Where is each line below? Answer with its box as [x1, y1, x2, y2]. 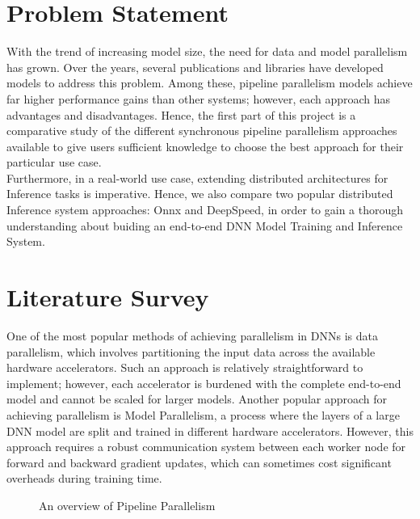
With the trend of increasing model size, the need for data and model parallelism [6, 43, 408, 60]
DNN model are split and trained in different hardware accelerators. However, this [6, 422, 414, 439]
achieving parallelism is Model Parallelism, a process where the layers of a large [6, 406, 400, 423]
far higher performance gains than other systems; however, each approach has [6, 90, 391, 107]
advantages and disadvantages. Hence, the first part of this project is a [6, 106, 356, 123]
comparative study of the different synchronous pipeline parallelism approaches [6, 122, 397, 139]
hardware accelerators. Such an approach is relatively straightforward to [6, 359, 363, 376]
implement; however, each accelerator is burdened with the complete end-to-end [6, 374, 401, 391]
